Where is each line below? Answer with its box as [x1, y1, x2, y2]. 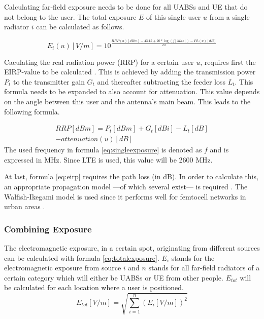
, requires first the [200, 56, 256, 67]
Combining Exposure [4, 222, 92, 235]
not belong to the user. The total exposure [4, 11, 137, 22]
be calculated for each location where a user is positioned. [4, 282, 184, 293]
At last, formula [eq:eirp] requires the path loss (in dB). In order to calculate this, [4, 171, 258, 182]
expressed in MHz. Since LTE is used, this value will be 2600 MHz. [4, 154, 213, 165]
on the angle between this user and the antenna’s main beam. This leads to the [4, 96, 251, 106]
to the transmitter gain [13, 76, 85, 87]
